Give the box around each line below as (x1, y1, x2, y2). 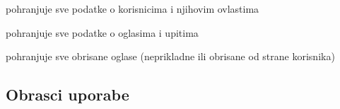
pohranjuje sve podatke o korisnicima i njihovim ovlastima (6, 1, 259, 16)
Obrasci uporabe (6, 84, 129, 105)
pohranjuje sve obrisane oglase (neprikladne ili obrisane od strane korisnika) (6, 49, 335, 64)
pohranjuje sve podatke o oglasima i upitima (6, 25, 199, 40)
